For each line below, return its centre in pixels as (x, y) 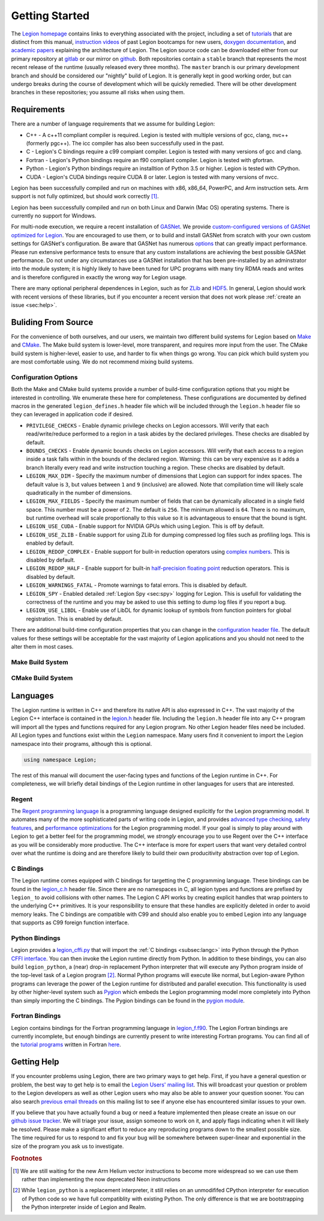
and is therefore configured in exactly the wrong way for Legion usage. (99, 277)
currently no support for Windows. (54, 216)
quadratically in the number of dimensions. (79, 492)
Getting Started (50, 16)
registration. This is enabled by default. (74, 619)
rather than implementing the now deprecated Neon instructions (101, 1179)
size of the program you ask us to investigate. (67, 1146)
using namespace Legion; (60, 759)
